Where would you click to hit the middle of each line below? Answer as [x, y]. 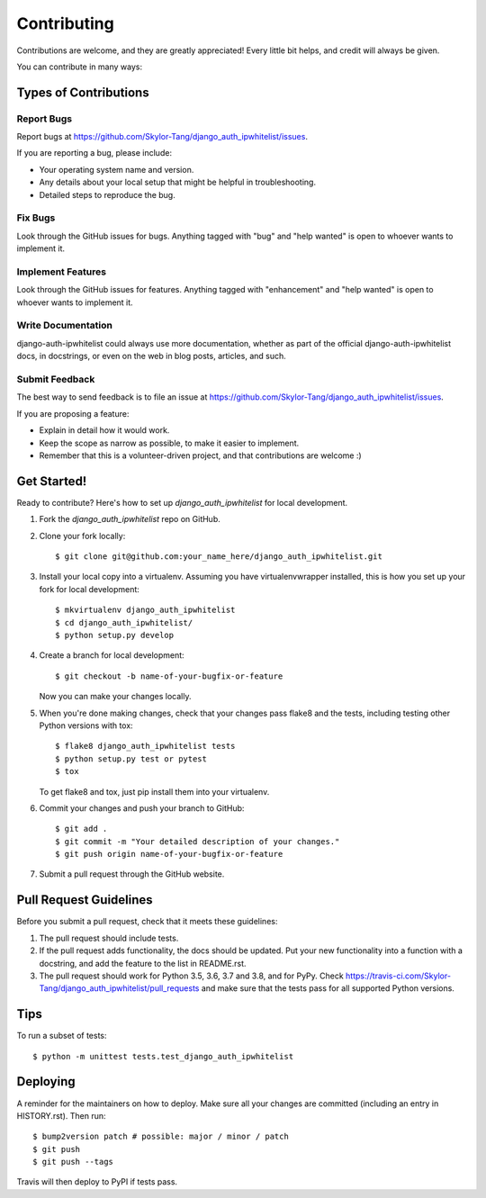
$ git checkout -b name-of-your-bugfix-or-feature [169, 676]
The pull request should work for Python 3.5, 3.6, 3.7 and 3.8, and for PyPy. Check [191, 976]
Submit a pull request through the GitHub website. [132, 874]
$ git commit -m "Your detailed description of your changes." [198, 841]
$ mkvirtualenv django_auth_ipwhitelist [145, 610]
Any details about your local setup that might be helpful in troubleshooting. [178, 182]
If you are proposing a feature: [73, 413]
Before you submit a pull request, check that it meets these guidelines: [147, 922]
